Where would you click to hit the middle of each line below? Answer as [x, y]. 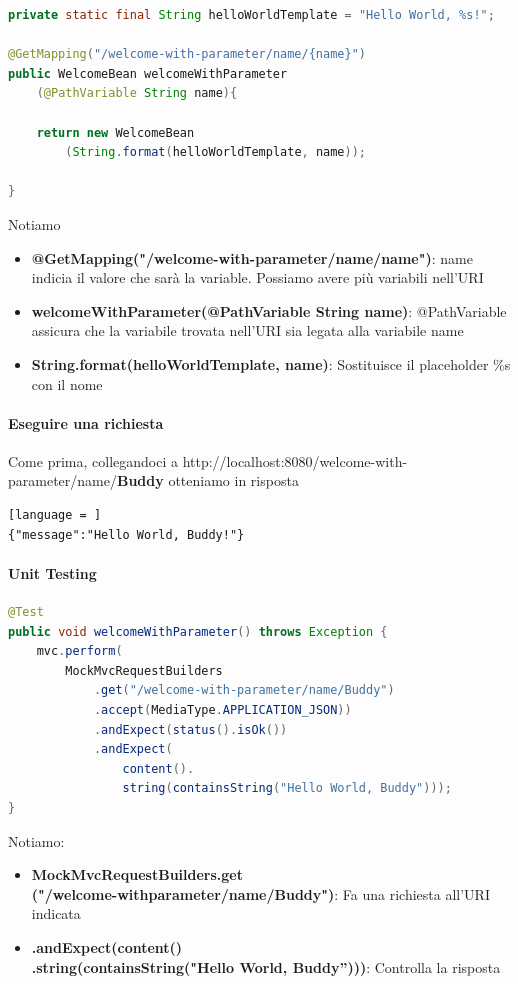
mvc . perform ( [79, 651]
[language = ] [55, 515]
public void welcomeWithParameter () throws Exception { [198, 631]
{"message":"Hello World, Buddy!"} [126, 534]
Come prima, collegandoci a [93, 460]
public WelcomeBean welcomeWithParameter [148, 73]
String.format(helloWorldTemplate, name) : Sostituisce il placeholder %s [271, 363]
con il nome [67, 383]
